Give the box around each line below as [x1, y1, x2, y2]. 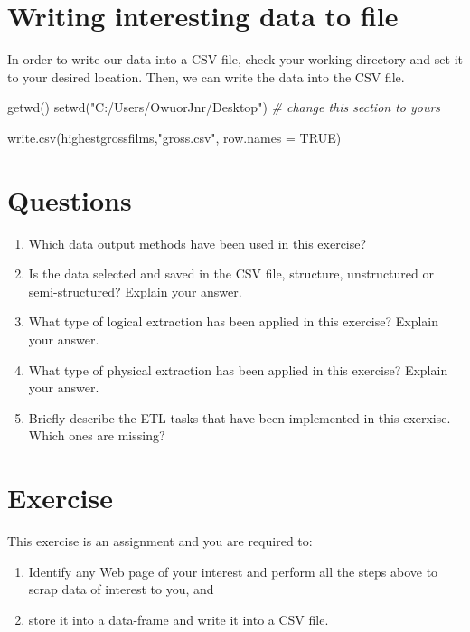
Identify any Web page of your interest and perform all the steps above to [28, 561, 438, 580]
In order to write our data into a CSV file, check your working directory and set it [7, 50, 463, 69]
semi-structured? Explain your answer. [28, 281, 242, 300]
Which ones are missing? [28, 426, 165, 445]
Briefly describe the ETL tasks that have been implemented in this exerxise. [28, 408, 451, 427]
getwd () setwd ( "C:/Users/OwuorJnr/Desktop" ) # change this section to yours [7, 98, 441, 117]
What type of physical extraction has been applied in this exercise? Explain [28, 360, 448, 379]
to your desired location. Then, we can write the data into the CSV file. [7, 67, 405, 86]
